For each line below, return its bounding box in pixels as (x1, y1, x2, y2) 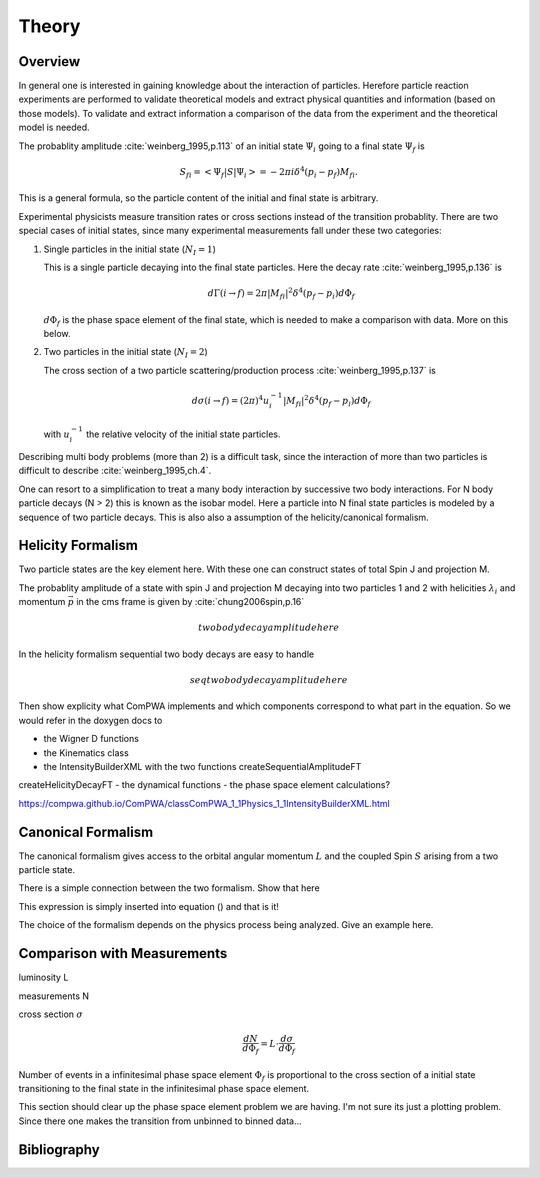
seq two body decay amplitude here (189, 675, 349, 686)
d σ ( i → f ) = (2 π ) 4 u (191, 393, 270, 406)
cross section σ (18, 1008, 84, 1020)
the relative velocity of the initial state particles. (85, 428, 281, 440)
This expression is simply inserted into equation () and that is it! (18, 900, 280, 912)
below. (43, 328, 71, 340)
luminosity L (18, 971, 69, 984)
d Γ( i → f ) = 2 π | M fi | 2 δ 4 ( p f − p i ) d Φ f (207, 286, 355, 301)
